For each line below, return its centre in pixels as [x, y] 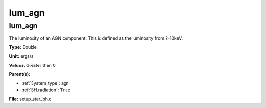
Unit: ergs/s [21, 56]
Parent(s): [20, 74]
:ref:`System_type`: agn [45, 83]
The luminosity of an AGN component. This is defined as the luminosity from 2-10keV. [96, 38]
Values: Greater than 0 [33, 65]
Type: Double [23, 47]
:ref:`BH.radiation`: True [46, 90]
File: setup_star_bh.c [30, 99]
